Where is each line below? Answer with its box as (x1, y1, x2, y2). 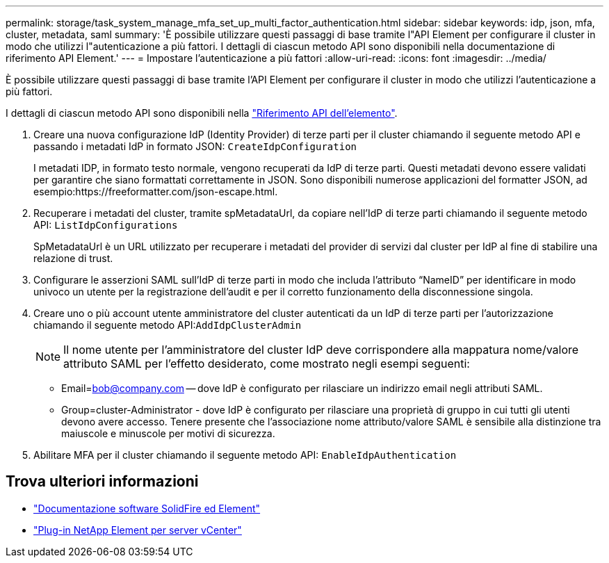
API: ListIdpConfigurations (33, 219, 178, 231)
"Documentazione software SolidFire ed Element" (33, 502, 261, 514)
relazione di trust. (33, 252, 113, 264)
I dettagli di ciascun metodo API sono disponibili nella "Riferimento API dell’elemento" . (6, 107, 398, 119)
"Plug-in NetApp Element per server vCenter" (33, 523, 242, 536)
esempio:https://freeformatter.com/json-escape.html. (33, 186, 278, 197)
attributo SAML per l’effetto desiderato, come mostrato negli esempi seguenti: (63, 357, 470, 370)
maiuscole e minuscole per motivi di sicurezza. (61, 427, 275, 439)
